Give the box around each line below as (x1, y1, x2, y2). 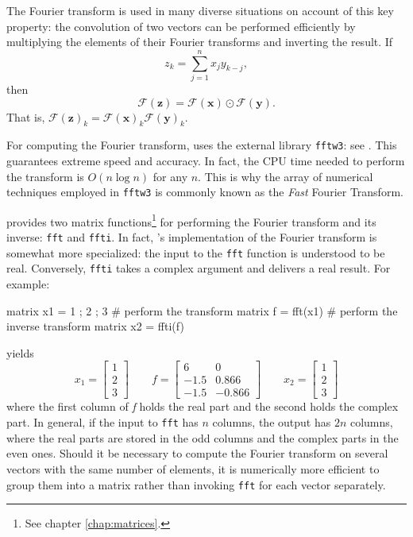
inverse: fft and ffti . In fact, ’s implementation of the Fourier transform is (6, 229, 377, 245)
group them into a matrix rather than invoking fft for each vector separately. (6, 476, 386, 493)
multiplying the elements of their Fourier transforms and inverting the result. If (6, 33, 393, 50)
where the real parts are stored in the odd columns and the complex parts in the (6, 429, 399, 446)
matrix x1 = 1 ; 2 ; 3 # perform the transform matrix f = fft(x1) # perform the (6, 302, 398, 319)
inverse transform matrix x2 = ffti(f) (6, 318, 184, 334)
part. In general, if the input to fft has (6, 414, 199, 431)
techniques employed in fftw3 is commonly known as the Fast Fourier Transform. (6, 184, 403, 200)
